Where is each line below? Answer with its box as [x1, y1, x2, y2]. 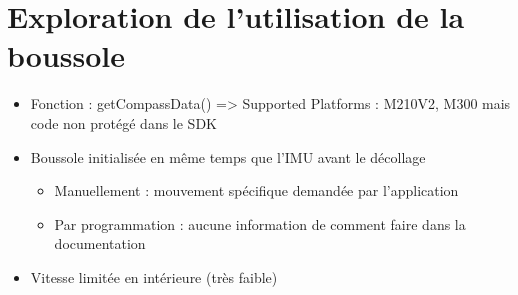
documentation [54, 233, 146, 254]
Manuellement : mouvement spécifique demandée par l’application [54, 180, 459, 201]
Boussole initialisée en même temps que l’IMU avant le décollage [30, 146, 426, 167]
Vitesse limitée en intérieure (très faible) [30, 266, 278, 287]
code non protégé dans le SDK [30, 112, 217, 133]
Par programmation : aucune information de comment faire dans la [54, 213, 466, 234]
